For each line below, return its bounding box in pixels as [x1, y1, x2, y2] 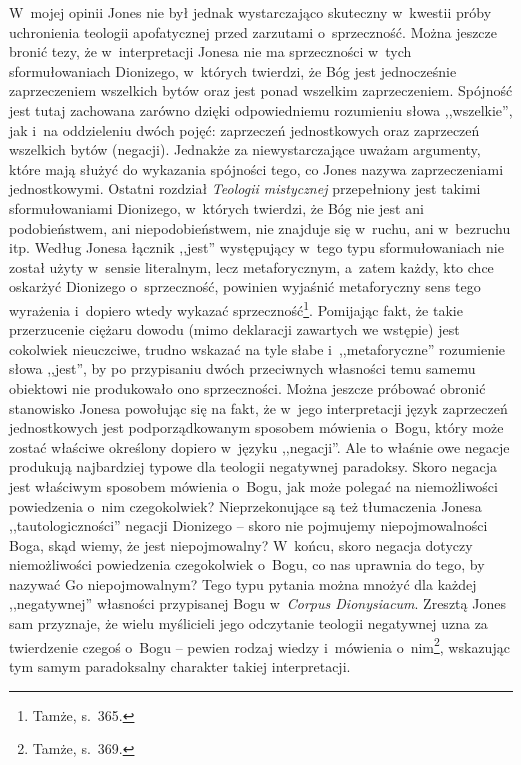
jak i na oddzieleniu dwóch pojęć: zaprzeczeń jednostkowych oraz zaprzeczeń [9, 119, 480, 140]
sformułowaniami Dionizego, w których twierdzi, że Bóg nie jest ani [9, 197, 424, 218]
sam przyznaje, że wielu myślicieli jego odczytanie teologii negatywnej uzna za [9, 613, 488, 634]
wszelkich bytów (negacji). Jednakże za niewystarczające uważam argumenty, [9, 139, 481, 160]
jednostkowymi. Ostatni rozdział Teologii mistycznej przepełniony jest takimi [9, 178, 481, 199]
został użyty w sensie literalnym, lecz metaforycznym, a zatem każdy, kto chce [9, 256, 494, 277]
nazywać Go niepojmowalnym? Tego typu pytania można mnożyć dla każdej [9, 573, 477, 594]
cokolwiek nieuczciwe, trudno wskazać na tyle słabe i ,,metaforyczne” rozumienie [9, 338, 506, 359]
